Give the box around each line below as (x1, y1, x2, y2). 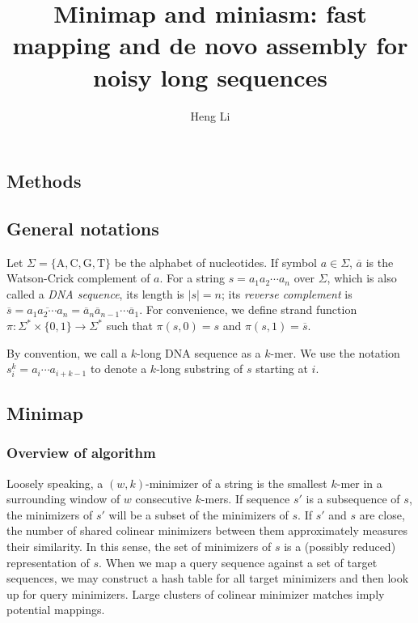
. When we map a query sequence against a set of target (99, 553, 378, 570)
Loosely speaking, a (6, 474, 103, 491)
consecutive (135, 490, 192, 507)
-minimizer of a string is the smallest (146, 474, 327, 491)
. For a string (159, 269, 225, 286)
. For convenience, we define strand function (139, 301, 357, 318)
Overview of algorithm (6, 443, 156, 463)
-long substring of (156, 360, 243, 377)
